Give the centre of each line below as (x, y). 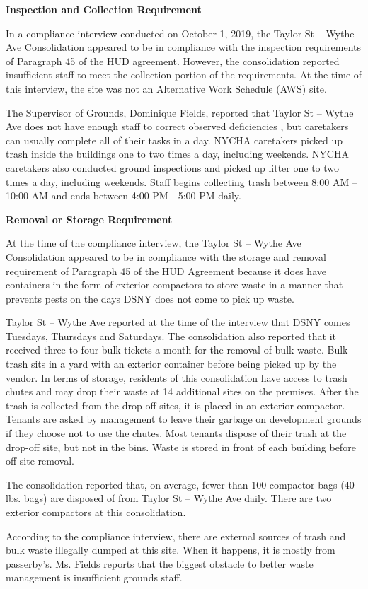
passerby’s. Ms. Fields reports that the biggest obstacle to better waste (160, 563)
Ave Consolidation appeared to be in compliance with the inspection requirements (184, 47)
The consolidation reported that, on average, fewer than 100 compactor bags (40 (180, 484)
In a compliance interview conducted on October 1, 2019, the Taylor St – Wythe (180, 33)
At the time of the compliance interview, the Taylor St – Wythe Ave (154, 243)
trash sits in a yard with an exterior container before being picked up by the (171, 364)
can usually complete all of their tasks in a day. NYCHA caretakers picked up (174, 140)
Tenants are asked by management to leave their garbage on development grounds (184, 419)
